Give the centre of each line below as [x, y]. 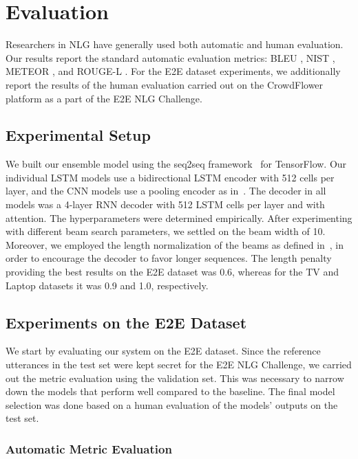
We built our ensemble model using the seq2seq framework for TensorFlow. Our [176, 164]
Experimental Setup [78, 135]
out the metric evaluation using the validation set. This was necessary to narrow [175, 378]
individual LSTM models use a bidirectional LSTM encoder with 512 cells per [170, 177]
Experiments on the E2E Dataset [126, 322]
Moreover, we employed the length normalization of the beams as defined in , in [175, 244]
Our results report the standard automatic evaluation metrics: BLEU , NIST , [170, 57]
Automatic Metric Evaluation [89, 448]
